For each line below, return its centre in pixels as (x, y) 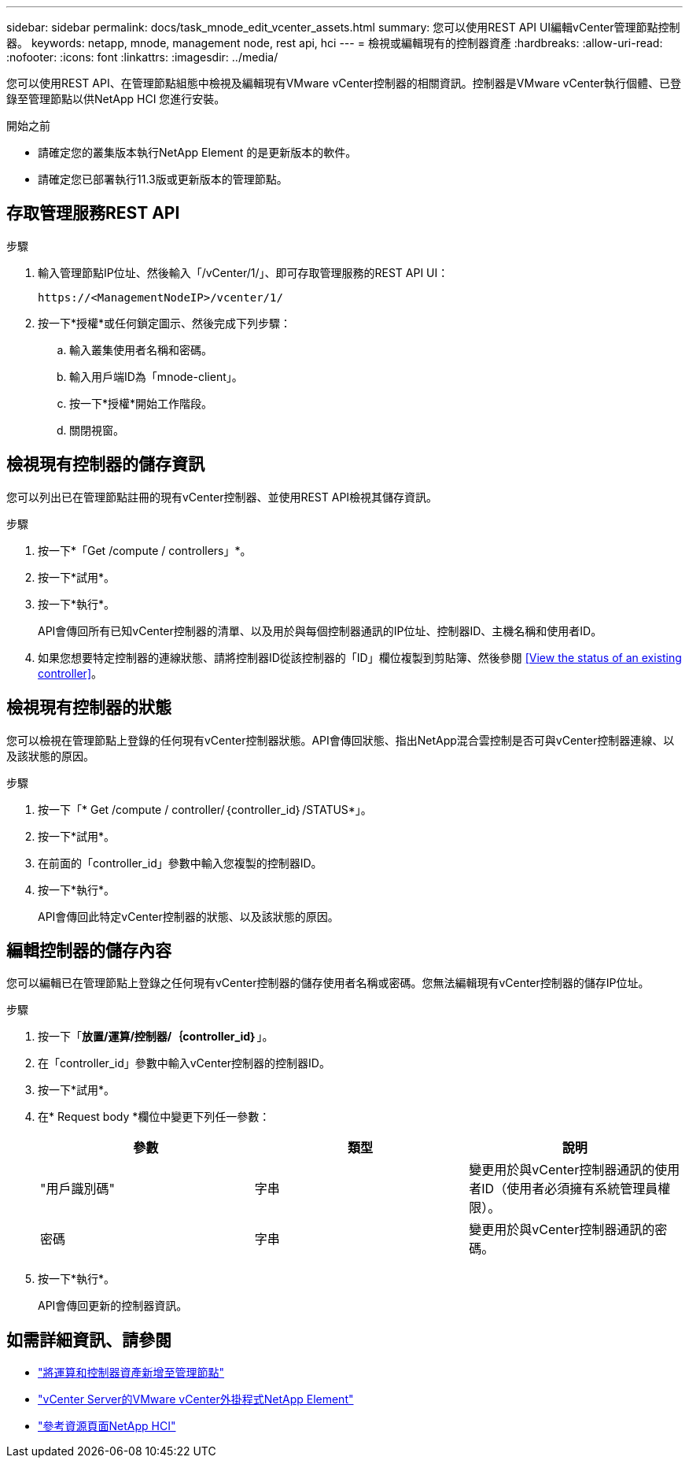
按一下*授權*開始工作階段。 (141, 403)
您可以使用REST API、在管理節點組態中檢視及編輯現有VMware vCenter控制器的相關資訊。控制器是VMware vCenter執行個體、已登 (344, 83)
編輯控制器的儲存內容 (89, 950)
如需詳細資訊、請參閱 (89, 1340)
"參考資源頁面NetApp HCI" (107, 1426)
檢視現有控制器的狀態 (89, 708)
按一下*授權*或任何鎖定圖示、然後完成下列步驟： (165, 323)
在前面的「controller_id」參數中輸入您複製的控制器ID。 (180, 863)
